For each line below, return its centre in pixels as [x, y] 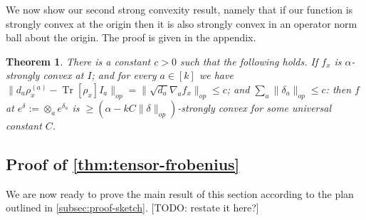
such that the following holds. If [249, 61]
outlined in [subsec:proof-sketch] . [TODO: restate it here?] [132, 208]
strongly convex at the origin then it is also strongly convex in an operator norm [182, 23]
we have [216, 75]
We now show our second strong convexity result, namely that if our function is [179, 9]
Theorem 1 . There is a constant [78, 61]
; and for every [124, 75]
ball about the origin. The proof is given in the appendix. [131, 37]
